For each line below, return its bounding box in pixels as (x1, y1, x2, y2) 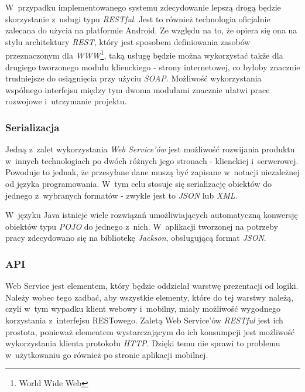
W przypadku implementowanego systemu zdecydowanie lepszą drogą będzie (5, 1, 281, 13)
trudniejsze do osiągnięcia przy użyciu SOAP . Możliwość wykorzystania (5, 72, 262, 84)
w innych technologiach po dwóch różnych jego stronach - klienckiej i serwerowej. (5, 154, 299, 166)
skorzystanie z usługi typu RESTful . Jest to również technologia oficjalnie (5, 12, 270, 25)
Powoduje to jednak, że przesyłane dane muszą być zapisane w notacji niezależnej (5, 166, 300, 178)
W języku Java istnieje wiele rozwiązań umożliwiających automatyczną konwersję (5, 209, 298, 221)
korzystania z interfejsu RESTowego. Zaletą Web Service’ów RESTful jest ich (5, 313, 283, 326)
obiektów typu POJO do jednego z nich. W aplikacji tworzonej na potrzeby (5, 220, 278, 232)
